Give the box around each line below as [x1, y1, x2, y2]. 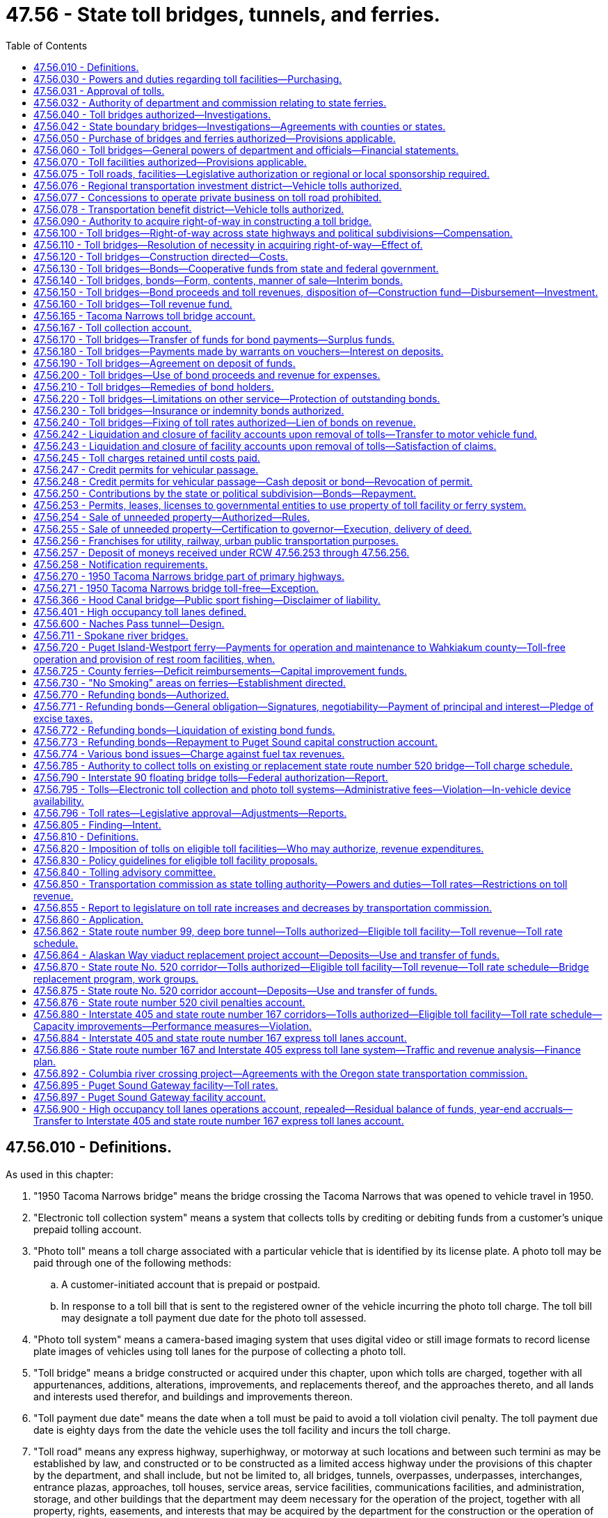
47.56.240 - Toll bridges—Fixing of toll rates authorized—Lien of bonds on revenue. [33, 416, 416, 428]
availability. [33, 795, 84, 807]
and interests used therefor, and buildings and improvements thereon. [33, 1390, 353, 1402]
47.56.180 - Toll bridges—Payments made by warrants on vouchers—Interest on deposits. [33, 345, 444, 357]
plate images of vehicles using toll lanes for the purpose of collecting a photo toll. [33, 1345, 406, 1357]
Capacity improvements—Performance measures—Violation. [33, 1019, 312, 1032]
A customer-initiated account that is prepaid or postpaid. [61, 1278, 321, 1290]
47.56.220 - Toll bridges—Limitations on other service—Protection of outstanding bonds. [33, 392, 440, 405]
